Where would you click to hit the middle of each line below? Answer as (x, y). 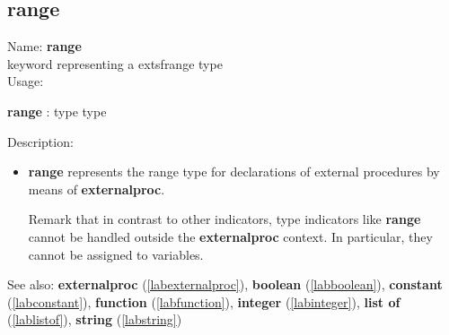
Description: (40, 141)
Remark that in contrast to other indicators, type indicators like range (224, 219)
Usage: (26, 81)
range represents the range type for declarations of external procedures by (234, 172)
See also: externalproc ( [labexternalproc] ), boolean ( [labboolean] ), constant (225, 284)
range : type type (57, 111)
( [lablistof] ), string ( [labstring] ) (95, 319)
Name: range (44, 46)
